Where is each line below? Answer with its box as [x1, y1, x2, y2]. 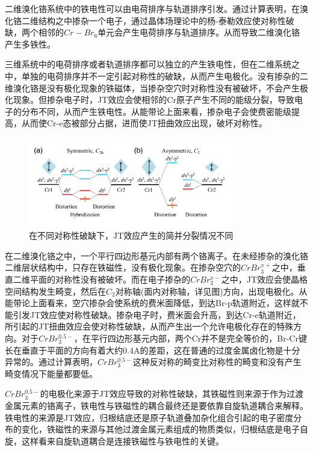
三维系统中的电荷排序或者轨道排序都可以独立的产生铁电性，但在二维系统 [5, 58, 291, 70]
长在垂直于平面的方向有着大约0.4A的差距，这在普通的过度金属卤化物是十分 [5, 343, 300, 356]
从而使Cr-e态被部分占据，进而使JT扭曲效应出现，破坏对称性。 [21, 117, 267, 129]
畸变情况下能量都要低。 [5, 367, 98, 379]
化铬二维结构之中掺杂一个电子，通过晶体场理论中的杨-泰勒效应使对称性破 [5, 14, 294, 26]
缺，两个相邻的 [5, 26, 64, 38]
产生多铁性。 [5, 37, 55, 50]
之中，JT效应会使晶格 [221, 273, 308, 286]
